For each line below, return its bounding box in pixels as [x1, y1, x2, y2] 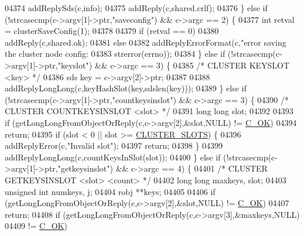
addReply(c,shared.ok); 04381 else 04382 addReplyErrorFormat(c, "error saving [5, 36, 286, 48]
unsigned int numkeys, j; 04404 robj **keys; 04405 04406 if [5, 185, 216, 197]
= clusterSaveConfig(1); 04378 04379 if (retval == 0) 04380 [5, 25, 219, 37]
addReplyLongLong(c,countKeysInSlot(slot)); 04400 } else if [5, 151, 221, 163]
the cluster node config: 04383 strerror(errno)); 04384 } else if [5, 47, 226, 60]
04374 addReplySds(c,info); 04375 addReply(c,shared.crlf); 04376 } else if [5, 2, 268, 13]
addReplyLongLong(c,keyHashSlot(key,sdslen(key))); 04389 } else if [5, 82, 247, 94]
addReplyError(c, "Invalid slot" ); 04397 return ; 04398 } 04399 [5, 139, 223, 152]
